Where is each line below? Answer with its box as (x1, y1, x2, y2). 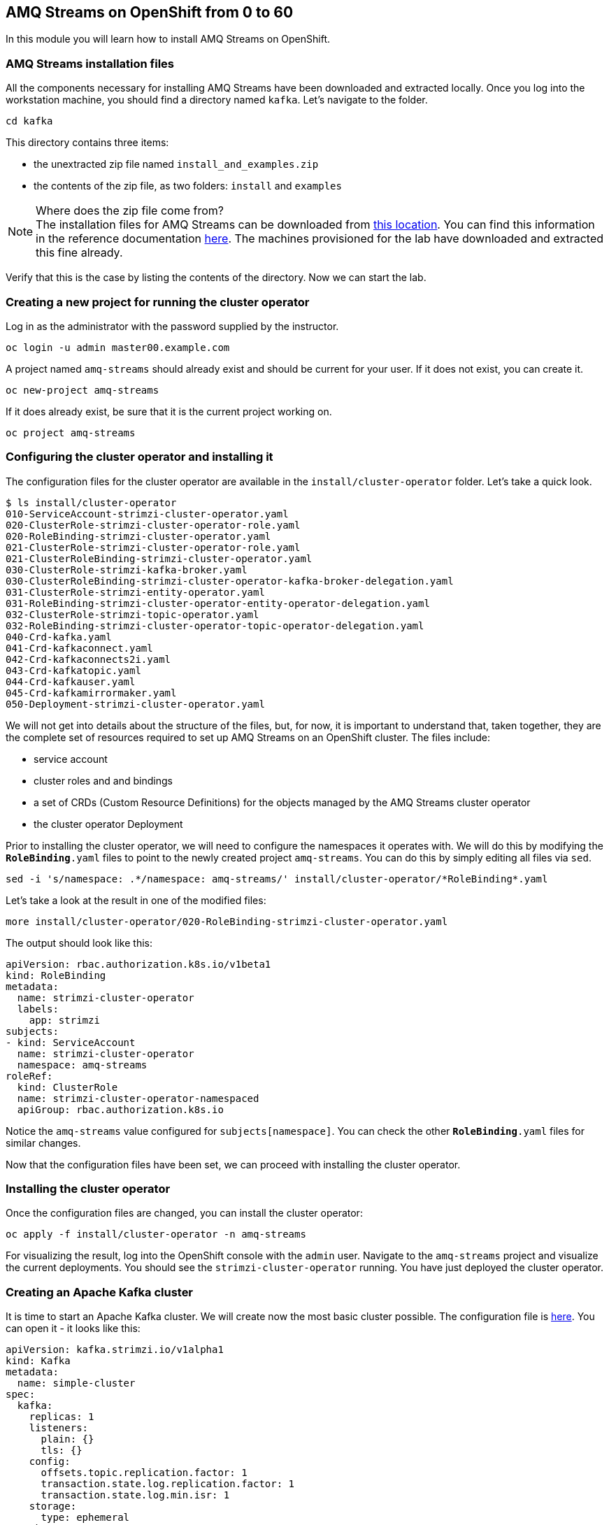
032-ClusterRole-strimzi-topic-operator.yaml (6, 608, 259, 620)
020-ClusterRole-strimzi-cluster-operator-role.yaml (6, 519, 301, 531)
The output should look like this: (6, 936, 152, 949)
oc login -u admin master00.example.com (6, 341, 230, 353)
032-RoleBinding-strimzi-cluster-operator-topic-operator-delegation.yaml (6, 620, 424, 631)
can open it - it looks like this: (6, 1322, 141, 1335)
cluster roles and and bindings (34, 774, 173, 787)
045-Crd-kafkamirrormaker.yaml (6, 687, 177, 699)
